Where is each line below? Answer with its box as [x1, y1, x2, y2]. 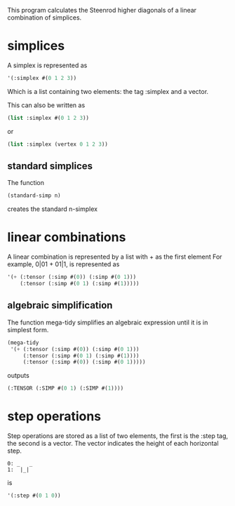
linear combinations [7, 229, 126, 245]
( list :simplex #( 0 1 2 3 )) [7, 114, 90, 121]
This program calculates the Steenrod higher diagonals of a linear [7, 6, 197, 14]
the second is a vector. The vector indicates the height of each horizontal [7, 439, 219, 448]
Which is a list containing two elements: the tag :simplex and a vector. [7, 87, 209, 95]
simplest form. [7, 325, 49, 334]
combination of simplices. [7, 13, 82, 22]
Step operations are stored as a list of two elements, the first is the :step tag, [7, 432, 229, 440]
